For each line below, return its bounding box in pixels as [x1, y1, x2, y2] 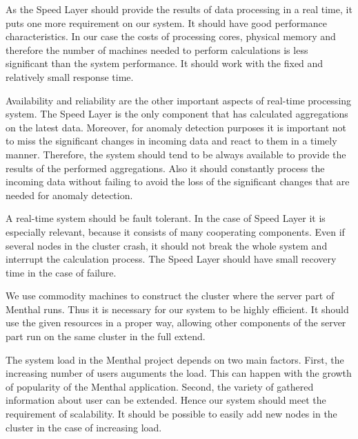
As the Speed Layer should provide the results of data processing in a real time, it [6, 2, 352, 16]
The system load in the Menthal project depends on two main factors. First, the [6, 352, 344, 366]
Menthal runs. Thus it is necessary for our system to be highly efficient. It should [6, 301, 349, 316]
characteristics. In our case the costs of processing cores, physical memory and [6, 29, 336, 44]
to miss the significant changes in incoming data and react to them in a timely [6, 133, 337, 148]
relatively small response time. [6, 69, 134, 84]
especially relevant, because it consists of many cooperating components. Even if [6, 224, 345, 239]
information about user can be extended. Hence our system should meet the [6, 393, 326, 407]
